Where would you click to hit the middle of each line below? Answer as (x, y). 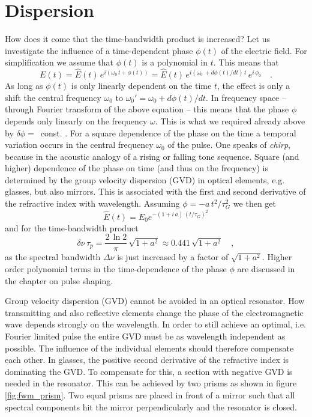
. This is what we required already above (230, 120)
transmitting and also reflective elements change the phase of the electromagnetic (154, 312)
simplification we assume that (59, 62)
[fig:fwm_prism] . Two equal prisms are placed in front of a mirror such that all (150, 394)
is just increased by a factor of (173, 257)
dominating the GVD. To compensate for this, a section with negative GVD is (149, 371)
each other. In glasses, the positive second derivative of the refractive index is (147, 360)
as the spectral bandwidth (53, 257)
